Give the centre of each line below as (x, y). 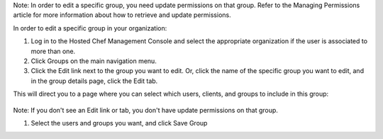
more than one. (53, 51)
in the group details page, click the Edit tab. (94, 81)
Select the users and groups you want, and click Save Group (119, 123)
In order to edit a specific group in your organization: (90, 28)
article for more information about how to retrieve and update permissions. (122, 15)
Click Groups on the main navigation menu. (94, 61)
